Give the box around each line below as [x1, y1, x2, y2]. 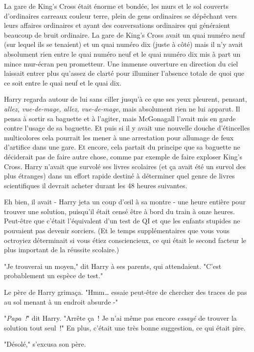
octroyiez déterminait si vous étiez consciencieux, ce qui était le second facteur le [4, 235, 247, 245]
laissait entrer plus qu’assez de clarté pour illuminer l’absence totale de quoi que [4, 68, 245, 78]
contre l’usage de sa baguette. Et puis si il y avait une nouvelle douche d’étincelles [4, 123, 250, 133]
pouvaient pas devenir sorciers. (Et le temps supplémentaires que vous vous [4, 225, 230, 236]
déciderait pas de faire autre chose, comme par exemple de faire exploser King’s [4, 151, 242, 161]
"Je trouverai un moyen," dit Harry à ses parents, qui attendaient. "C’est [4, 261, 222, 271]
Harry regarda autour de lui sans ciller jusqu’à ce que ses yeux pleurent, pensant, [4, 94, 247, 104]
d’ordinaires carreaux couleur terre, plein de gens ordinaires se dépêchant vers [4, 10, 237, 21]
